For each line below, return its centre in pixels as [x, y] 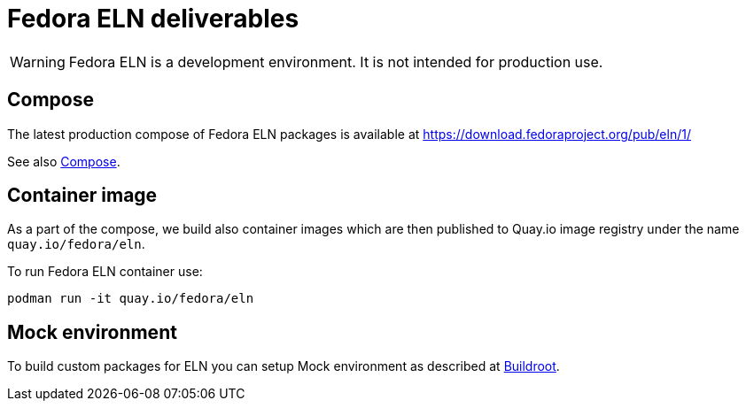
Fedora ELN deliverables [153, 19]
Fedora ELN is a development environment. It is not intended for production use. [336, 62]
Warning [38, 62]
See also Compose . [64, 161]
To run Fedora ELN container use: [105, 272]
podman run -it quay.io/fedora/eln [131, 299]
